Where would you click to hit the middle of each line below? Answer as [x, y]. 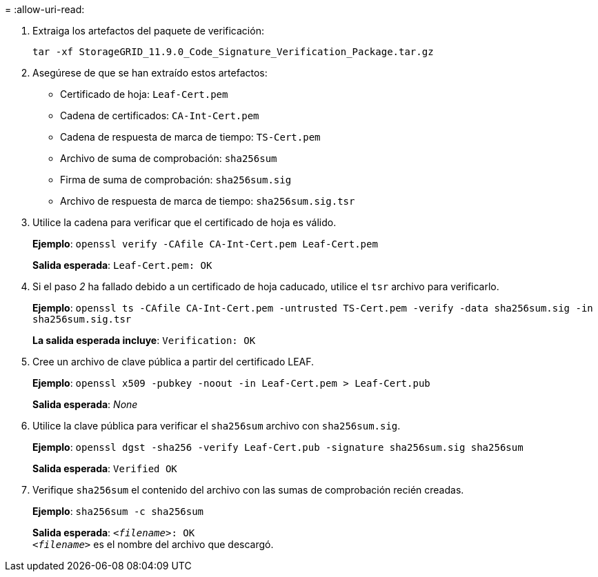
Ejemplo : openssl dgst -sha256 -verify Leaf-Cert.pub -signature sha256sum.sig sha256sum [278, 447]
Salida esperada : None [85, 404]
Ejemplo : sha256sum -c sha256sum [118, 511]
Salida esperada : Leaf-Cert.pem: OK [122, 265]
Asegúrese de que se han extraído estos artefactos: [150, 73]
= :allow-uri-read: [45, 9]
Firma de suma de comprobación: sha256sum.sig [176, 180]
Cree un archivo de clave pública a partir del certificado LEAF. [173, 362]
